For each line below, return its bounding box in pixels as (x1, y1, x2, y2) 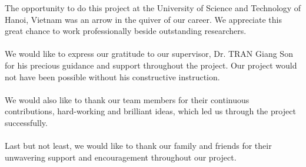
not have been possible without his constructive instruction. (5, 70, 220, 83)
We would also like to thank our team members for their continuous (5, 93, 250, 105)
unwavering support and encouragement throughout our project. (5, 151, 237, 163)
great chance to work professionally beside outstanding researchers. (5, 25, 247, 37)
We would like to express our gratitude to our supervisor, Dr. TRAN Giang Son (5, 47, 293, 60)
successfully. (5, 116, 48, 128)
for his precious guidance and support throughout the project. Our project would (5, 59, 297, 71)
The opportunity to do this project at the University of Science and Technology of (5, 2, 301, 13)
